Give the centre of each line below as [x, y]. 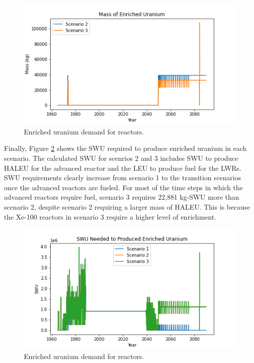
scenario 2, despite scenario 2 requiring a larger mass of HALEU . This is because [127, 207]
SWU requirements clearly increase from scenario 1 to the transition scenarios [123, 178]
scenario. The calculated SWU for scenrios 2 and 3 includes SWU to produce [121, 158]
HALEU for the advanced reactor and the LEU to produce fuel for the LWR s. [123, 168]
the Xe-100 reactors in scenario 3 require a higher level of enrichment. [110, 216]
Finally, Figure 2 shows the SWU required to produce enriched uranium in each [126, 148]
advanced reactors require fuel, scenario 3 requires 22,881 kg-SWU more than [122, 197]
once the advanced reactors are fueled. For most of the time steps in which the [124, 187]
